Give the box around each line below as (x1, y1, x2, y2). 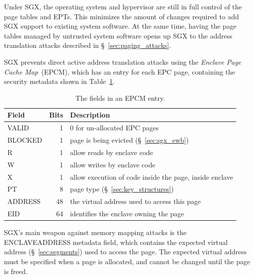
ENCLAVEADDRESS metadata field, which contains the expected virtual (4, 237, 228, 247)
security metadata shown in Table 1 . (4, 76, 115, 86)
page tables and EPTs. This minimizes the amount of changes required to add (4, 11, 239, 21)
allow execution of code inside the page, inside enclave (70, 171, 233, 182)
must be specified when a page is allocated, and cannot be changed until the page (4, 256, 250, 266)
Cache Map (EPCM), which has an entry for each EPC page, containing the (4, 66, 235, 77)
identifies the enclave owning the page (70, 208, 184, 219)
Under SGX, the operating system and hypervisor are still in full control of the (4, 1, 242, 11)
